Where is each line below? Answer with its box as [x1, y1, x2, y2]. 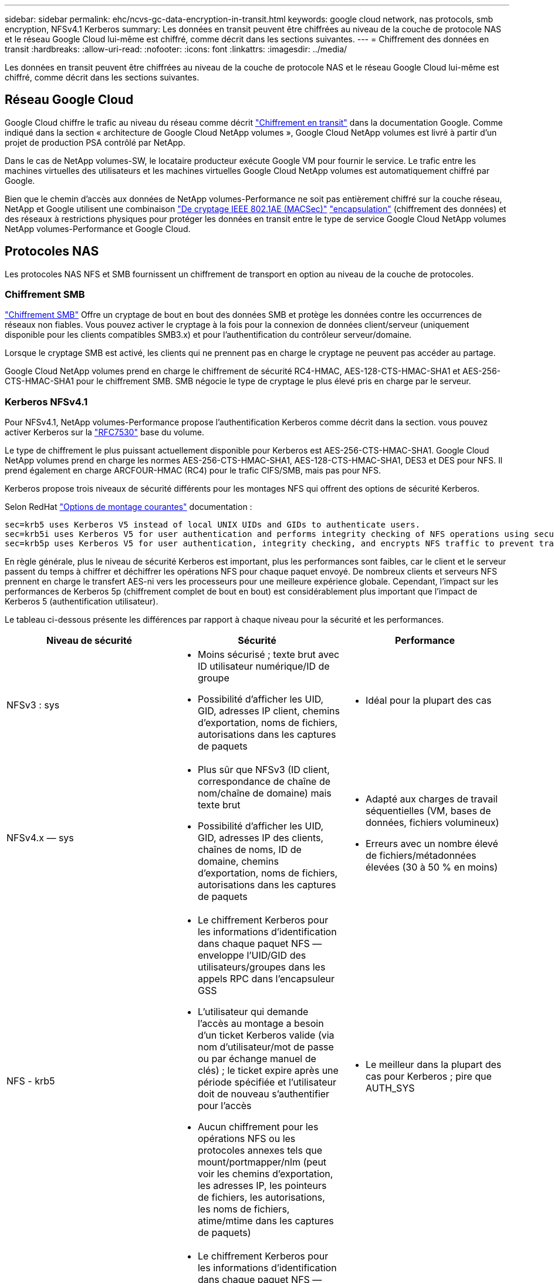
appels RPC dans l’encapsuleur [197, 973, 335, 985]
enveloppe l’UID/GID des [197, 949, 306, 962]
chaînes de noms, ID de [197, 844, 302, 856]
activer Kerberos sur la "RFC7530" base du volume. [5, 427, 204, 438]
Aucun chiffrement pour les [197, 1121, 319, 1133]
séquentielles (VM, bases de [365, 805, 491, 817]
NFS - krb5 [6, 1075, 55, 1087]
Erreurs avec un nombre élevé [365, 838, 498, 850]
